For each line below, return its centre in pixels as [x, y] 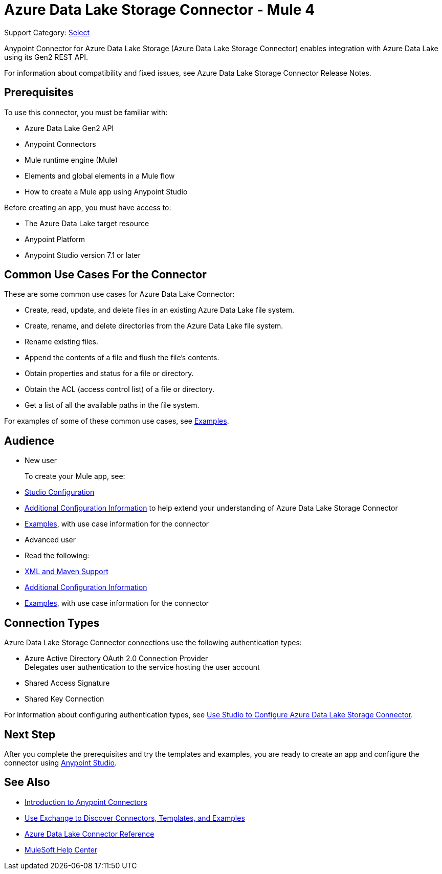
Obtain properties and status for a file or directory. [109, 374]
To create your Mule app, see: [75, 476]
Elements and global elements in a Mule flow [100, 176]
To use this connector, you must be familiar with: [86, 112]
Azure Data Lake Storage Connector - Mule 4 [160, 10]
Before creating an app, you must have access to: [88, 207]
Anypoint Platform [55, 239]
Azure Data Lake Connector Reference [90, 834]
